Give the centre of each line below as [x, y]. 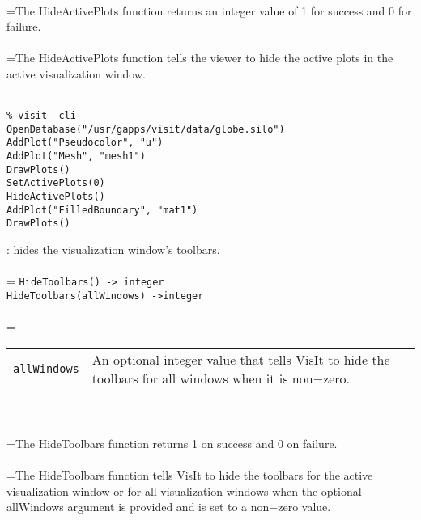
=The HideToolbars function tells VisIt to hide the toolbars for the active [190, 475]
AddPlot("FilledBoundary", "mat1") [102, 210]
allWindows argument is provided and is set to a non [138, 507]
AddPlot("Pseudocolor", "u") [85, 143]
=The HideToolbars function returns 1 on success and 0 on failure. [172, 443]
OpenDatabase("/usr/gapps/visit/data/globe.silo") [146, 129]
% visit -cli [41, 116]
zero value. [304, 507]
